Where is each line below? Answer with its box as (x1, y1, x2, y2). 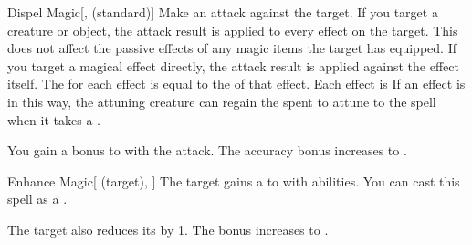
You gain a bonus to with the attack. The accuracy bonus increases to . (7, 141, 407, 160)
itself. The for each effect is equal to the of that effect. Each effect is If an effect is (7, 74, 466, 93)
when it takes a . (7, 110, 100, 129)
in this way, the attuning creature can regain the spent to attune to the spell (7, 91, 436, 111)
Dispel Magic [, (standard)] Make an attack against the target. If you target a (7, 3, 438, 21)
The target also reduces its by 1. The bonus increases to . (7, 219, 329, 239)
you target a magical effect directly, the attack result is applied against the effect (7, 56, 459, 75)
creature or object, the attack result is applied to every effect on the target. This (7, 20, 458, 39)
